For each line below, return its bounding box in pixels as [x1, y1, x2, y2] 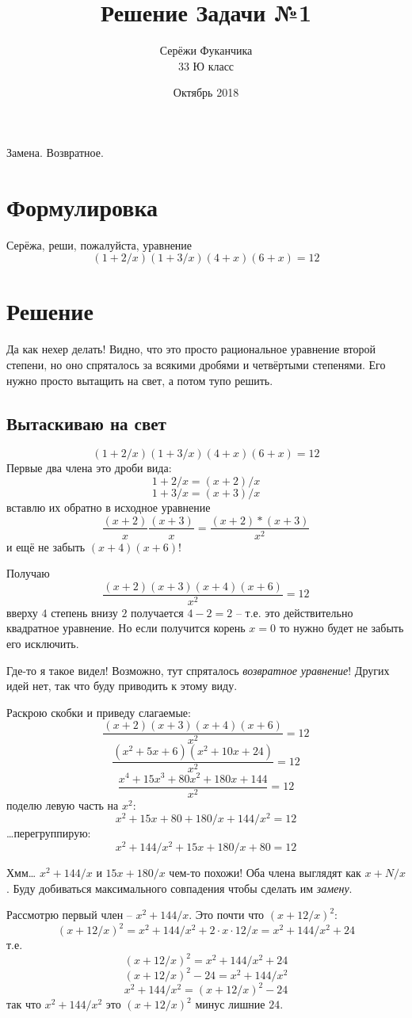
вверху [6, 604, 38, 620]
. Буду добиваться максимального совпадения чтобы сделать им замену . [6, 879, 353, 896]
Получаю [6, 565, 50, 581]
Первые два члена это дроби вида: [6, 459, 172, 476]
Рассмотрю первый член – [6, 906, 132, 923]
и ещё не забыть [6, 538, 86, 555]
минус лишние [195, 996, 265, 1012]
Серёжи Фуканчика [159, 42, 253, 59]
